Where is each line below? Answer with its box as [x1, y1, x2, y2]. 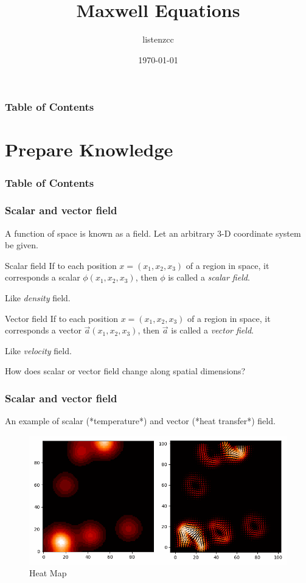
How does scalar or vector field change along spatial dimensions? [5, 365, 246, 377]
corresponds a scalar [5, 271, 80, 284]
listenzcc [142, 33, 174, 46]
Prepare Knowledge [5, 137, 173, 162]
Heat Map [29, 567, 67, 579]
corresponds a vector [5, 324, 82, 337]
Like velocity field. [5, 344, 72, 357]
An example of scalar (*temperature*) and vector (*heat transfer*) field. [5, 414, 276, 427]
